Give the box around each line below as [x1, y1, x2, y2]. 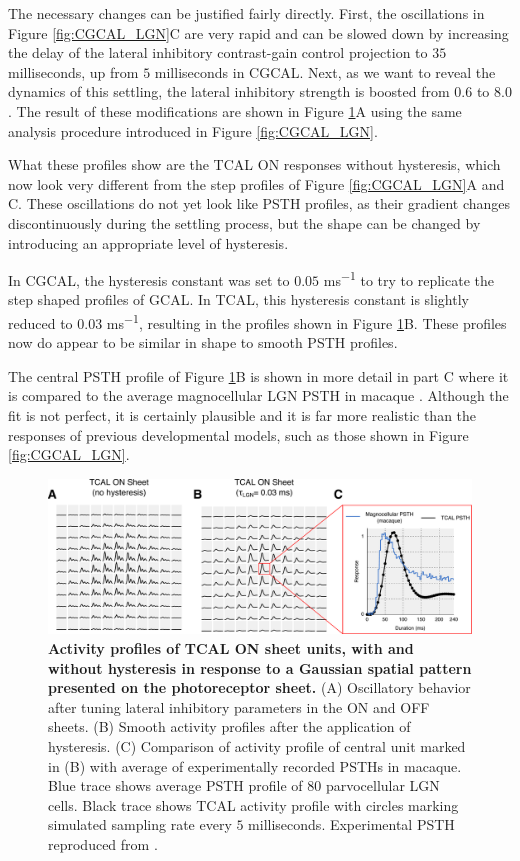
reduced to [8, 312, 73, 333]
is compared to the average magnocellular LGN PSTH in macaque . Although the [8, 385, 509, 406]
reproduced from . [48, 834, 158, 854]
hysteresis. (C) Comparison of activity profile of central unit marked [48, 736, 466, 757]
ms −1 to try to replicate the [323, 267, 494, 290]
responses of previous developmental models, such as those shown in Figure [8, 424, 469, 445]
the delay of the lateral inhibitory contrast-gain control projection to [8, 42, 428, 63]
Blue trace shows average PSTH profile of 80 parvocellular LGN [48, 775, 440, 796]
